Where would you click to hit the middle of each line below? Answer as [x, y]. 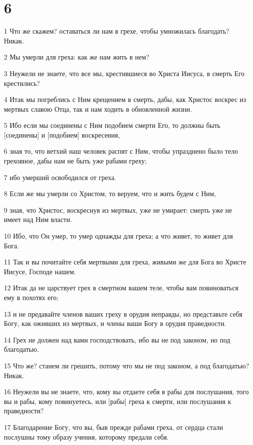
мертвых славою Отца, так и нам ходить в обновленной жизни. [98, 109]
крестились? [22, 83]
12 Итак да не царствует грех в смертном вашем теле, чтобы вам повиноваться [121, 288]
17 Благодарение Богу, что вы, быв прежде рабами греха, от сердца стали [114, 427]
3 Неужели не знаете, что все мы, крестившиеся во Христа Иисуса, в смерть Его [124, 73]
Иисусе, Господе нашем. [40, 271]
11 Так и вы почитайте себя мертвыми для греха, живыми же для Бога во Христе [125, 262]
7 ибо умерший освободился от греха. [60, 177]
